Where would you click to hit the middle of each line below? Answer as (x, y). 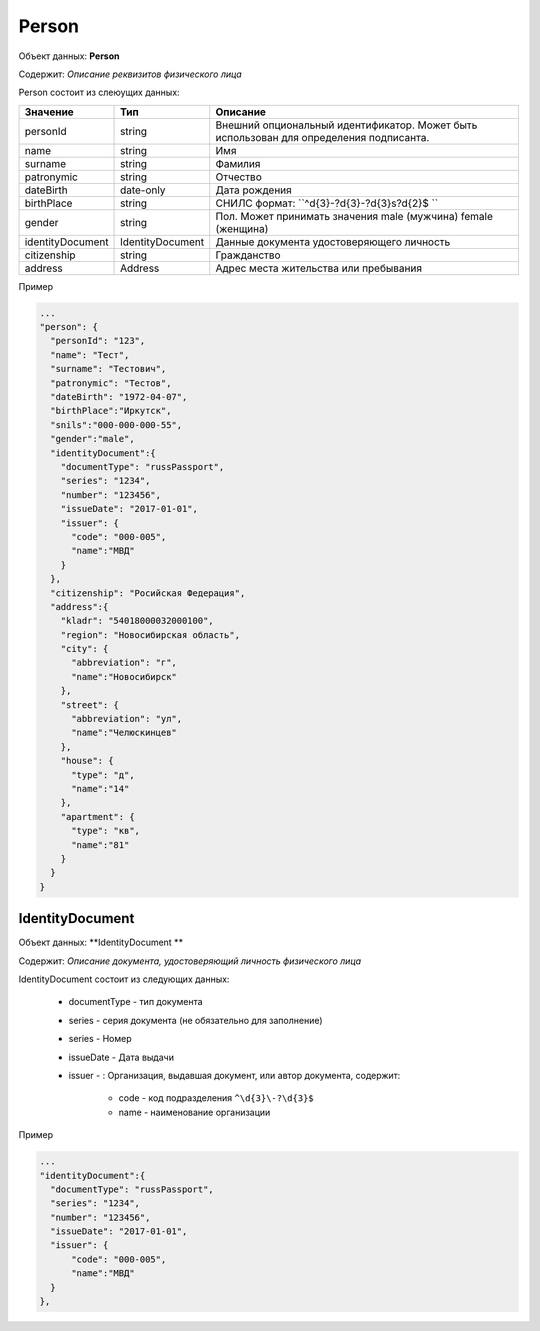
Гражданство (248, 255)
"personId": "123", (98, 341)
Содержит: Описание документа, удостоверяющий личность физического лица (190, 961)
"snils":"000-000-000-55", (116, 424)
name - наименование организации (194, 1112)
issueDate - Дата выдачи (121, 1057)
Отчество (238, 177)
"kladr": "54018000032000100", (137, 621)
